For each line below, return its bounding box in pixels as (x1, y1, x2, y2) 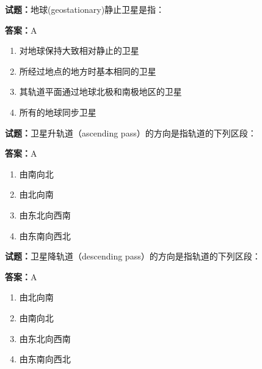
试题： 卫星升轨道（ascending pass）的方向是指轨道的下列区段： (5, 126, 257, 139)
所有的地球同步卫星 (19, 105, 96, 118)
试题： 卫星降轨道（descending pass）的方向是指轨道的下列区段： (5, 250, 261, 263)
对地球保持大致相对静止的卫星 (19, 44, 139, 57)
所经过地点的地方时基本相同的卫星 (19, 64, 156, 77)
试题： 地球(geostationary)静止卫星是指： (5, 3, 165, 15)
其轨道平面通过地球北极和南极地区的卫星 (19, 85, 182, 98)
